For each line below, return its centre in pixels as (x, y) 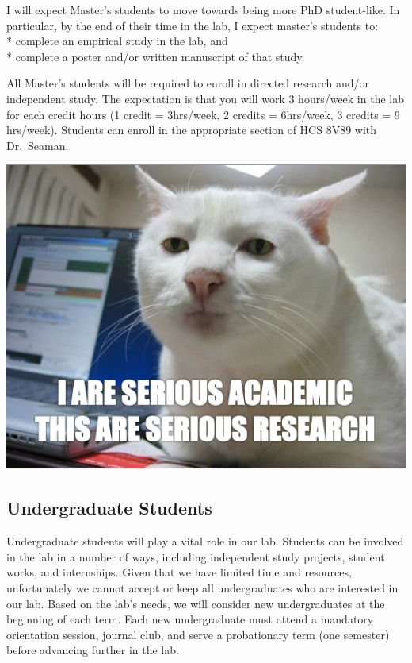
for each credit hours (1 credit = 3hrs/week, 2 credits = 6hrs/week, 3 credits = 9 (203, 114)
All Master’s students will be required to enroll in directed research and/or (188, 83)
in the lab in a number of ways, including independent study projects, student (196, 556)
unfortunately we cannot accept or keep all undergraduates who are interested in (202, 587)
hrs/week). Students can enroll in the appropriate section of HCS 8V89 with (192, 130)
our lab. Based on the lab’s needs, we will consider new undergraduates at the (196, 603)
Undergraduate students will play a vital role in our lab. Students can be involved (205, 541)
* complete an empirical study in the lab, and (117, 41)
